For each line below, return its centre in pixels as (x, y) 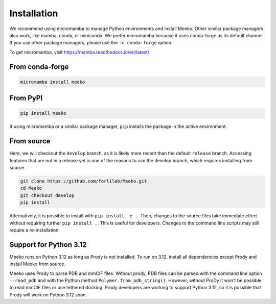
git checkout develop (47, 195)
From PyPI (26, 98)
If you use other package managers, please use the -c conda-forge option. (91, 43)
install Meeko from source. (38, 264)
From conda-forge (39, 67)
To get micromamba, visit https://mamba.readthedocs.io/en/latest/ (79, 52)
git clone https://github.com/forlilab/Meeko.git (84, 181)
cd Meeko (31, 188)
